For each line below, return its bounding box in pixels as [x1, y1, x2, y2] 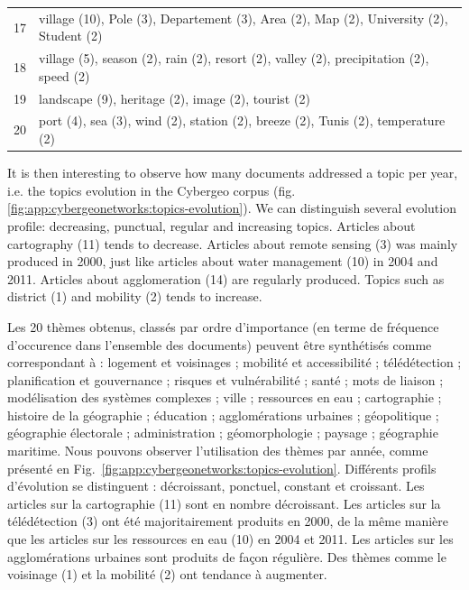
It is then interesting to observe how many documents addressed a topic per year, [7, 163, 458, 182]
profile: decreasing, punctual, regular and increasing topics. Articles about [7, 216, 416, 235]
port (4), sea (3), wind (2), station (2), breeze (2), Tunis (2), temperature [39, 111, 446, 130]
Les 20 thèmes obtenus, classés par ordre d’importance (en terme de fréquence [7, 317, 439, 336]
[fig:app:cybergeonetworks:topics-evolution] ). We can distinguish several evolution [7, 198, 456, 217]
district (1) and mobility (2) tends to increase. [7, 287, 262, 306]
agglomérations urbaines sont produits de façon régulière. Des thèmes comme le [7, 547, 446, 566]
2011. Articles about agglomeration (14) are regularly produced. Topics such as [7, 269, 445, 288]
